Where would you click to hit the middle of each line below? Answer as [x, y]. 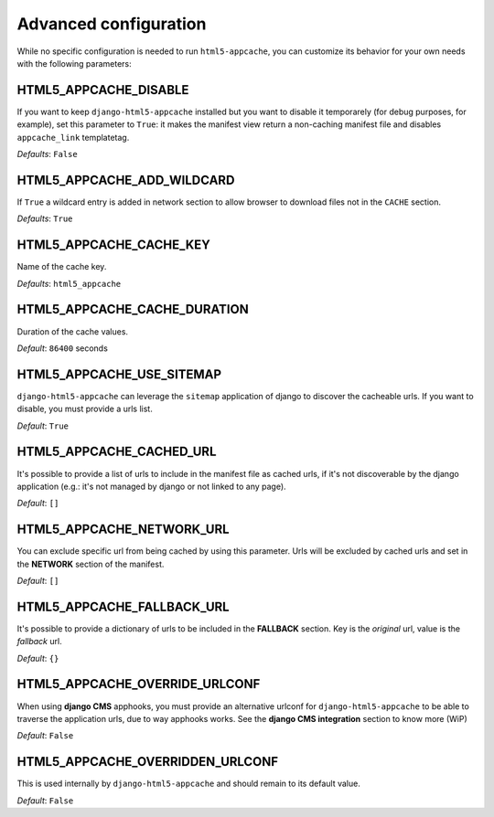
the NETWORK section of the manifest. [91, 564]
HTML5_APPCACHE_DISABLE [103, 90]
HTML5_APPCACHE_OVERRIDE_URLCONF [139, 684]
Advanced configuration [112, 24]
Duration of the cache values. [72, 331]
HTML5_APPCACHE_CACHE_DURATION [133, 309]
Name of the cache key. [62, 267]
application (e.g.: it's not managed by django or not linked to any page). [152, 486]
